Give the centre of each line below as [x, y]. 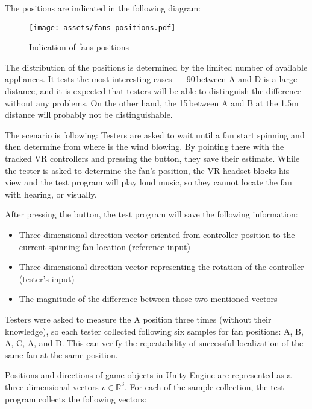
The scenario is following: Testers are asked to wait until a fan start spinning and [155, 134]
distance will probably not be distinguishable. [89, 114]
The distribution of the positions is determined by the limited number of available [156, 67]
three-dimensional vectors [52, 386]
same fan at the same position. [61, 354]
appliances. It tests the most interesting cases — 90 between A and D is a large [151, 79]
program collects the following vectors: [76, 398]
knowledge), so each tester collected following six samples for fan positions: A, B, [154, 331]
